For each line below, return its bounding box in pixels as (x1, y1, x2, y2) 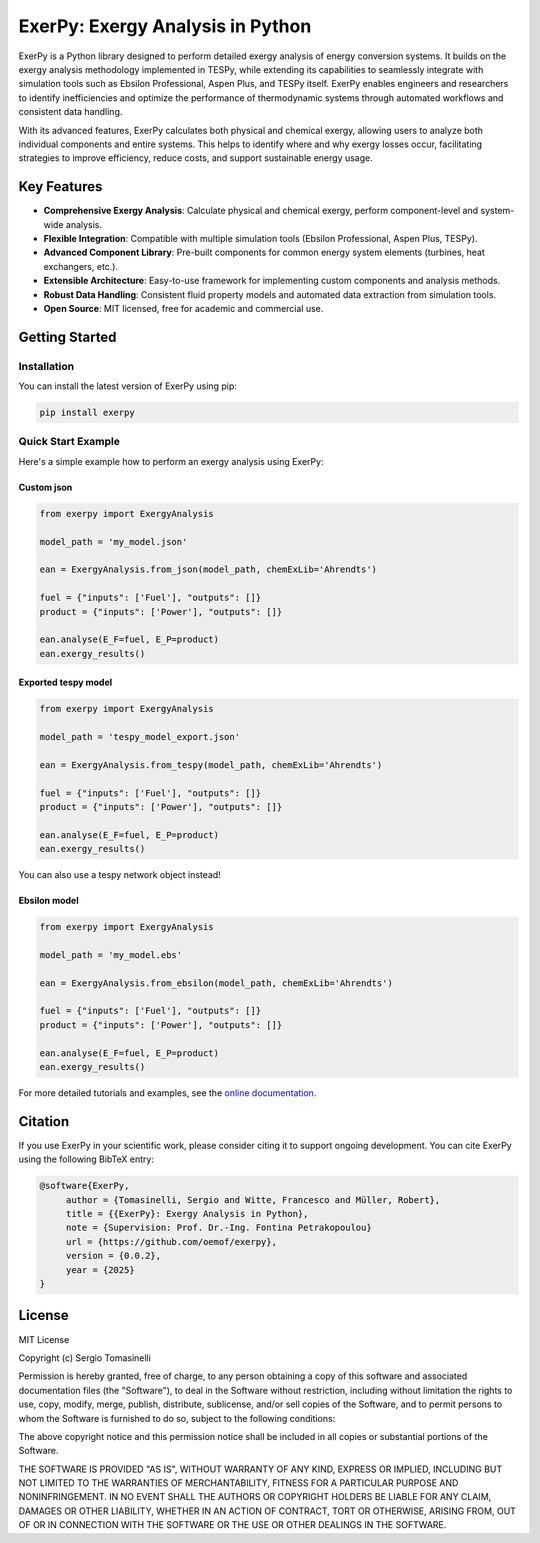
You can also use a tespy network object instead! (18, 869, 222, 881)
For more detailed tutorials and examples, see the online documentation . (18, 1087, 317, 1099)
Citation (18, 1113, 70, 1130)
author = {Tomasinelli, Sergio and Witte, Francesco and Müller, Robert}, (65, 1194, 441, 1205)
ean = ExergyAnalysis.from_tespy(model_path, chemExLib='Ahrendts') (39, 759, 383, 770)
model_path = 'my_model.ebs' (39, 949, 183, 960)
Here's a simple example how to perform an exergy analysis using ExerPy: (18, 455, 324, 467)
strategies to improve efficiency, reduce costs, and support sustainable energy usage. (18, 152, 374, 164)
